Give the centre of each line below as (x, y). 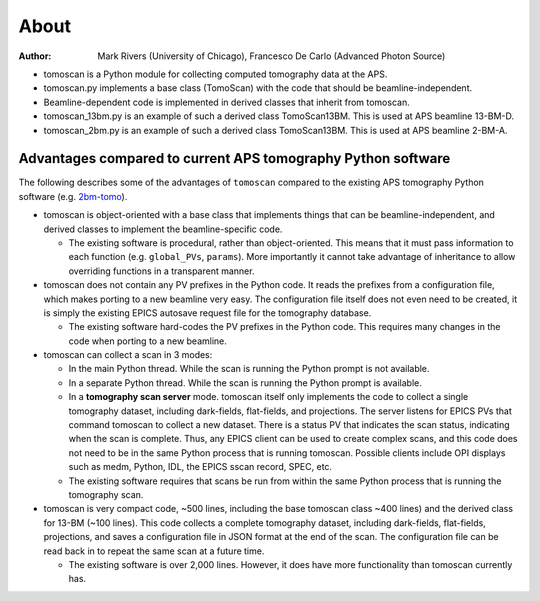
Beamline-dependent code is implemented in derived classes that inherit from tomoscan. (226, 102)
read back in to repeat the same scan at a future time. (154, 551)
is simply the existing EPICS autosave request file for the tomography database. (207, 312)
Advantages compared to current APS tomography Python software (234, 158)
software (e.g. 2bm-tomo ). (73, 196)
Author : (35, 56)
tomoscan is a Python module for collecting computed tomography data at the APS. (215, 74)
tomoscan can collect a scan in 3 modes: (128, 355)
